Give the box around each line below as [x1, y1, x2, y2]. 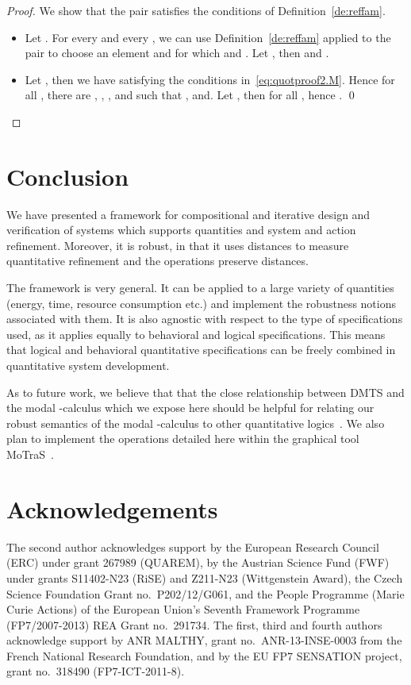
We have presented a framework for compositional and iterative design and [6, 206, 371, 222]
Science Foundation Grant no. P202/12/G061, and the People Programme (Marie [6, 585, 405, 602]
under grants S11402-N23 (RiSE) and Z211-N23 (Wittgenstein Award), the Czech [6, 569, 403, 586]
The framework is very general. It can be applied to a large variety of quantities [6, 279, 394, 296]
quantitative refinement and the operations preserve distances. [6, 252, 309, 269]
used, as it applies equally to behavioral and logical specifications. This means [6, 325, 386, 342]
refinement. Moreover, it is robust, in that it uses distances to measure [6, 237, 349, 253]
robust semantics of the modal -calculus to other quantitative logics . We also [6, 414, 385, 431]
